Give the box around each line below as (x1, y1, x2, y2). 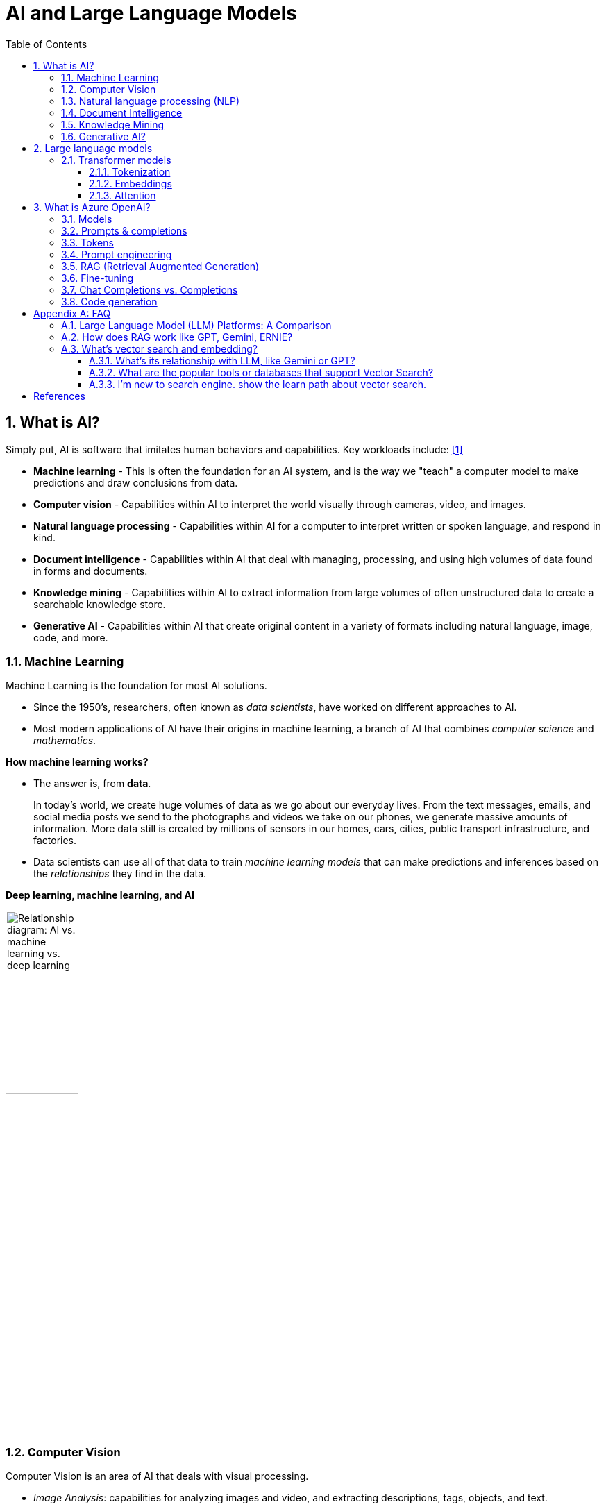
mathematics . (33, 734, 96, 747)
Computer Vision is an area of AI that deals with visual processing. (6, 1470, 309, 1483)
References (33, 389, 85, 402)
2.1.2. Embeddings (89, 177, 172, 189)
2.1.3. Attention (89, 189, 156, 201)
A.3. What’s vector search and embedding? (61, 342, 258, 355)
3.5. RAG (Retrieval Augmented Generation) (61, 260, 260, 272)
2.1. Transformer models (61, 153, 171, 166)
